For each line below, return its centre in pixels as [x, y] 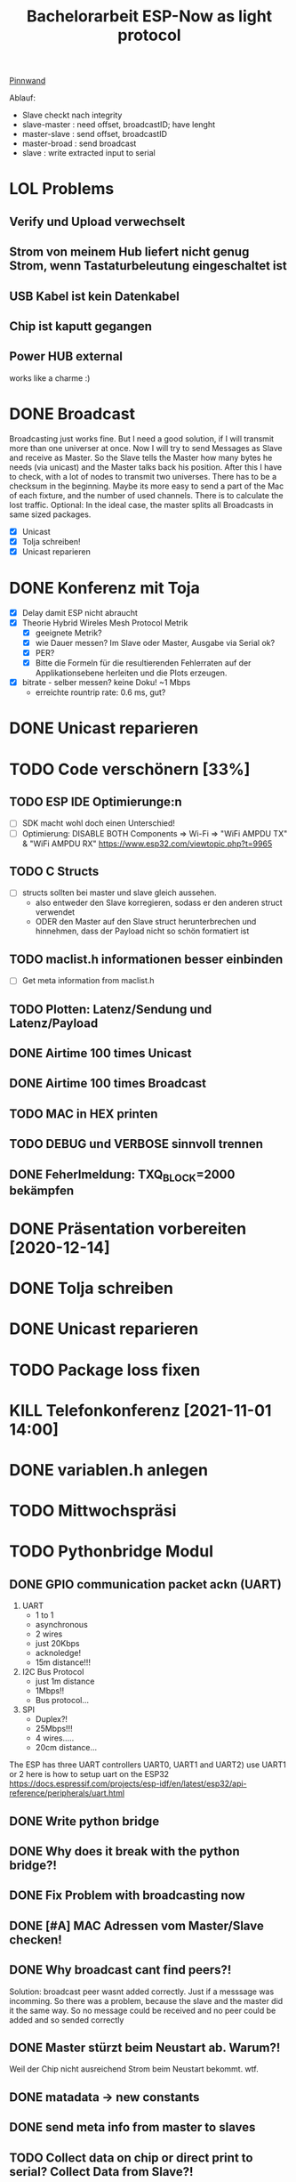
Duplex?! [52, 1719]
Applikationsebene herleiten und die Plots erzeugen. [131, 673]
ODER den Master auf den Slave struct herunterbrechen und [146, 922]
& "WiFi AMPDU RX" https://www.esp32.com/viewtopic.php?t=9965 [147, 844]
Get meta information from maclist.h [88, 981]
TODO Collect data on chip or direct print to [131, 2158]
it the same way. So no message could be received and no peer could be [143, 2010]
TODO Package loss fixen [105, 1370]
